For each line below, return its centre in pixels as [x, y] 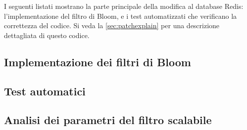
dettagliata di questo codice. [47, 35]
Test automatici [45, 91]
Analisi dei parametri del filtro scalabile [108, 120]
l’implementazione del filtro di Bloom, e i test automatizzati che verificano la [121, 16]
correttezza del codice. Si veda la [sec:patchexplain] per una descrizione [112, 25]
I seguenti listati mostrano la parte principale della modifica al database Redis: [124, 6]
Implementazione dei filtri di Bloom [98, 62]
